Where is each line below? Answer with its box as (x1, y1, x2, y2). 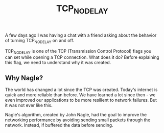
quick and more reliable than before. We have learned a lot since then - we (5, 92, 156, 98)
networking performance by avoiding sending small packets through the (5, 117, 151, 123)
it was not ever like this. (5, 102, 53, 108)
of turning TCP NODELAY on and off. (5, 37, 74, 44)
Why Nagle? (5, 74, 43, 82)
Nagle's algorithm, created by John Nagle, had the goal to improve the (5, 112, 147, 118)
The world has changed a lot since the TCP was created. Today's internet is (5, 87, 158, 93)
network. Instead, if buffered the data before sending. (5, 122, 114, 128)
